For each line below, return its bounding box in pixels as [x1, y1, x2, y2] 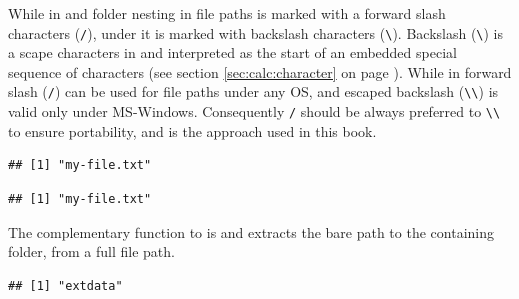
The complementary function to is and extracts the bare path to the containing [8, 221, 494, 242]
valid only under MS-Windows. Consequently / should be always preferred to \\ [8, 101, 501, 122]
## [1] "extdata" [8, 278, 123, 293]
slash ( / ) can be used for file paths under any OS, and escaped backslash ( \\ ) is [8, 81, 499, 102]
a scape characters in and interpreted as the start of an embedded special [8, 42, 457, 63]
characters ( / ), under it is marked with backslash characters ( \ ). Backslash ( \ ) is [8, 22, 504, 43]
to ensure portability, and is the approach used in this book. [8, 120, 377, 141]
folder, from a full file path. [8, 241, 175, 262]
